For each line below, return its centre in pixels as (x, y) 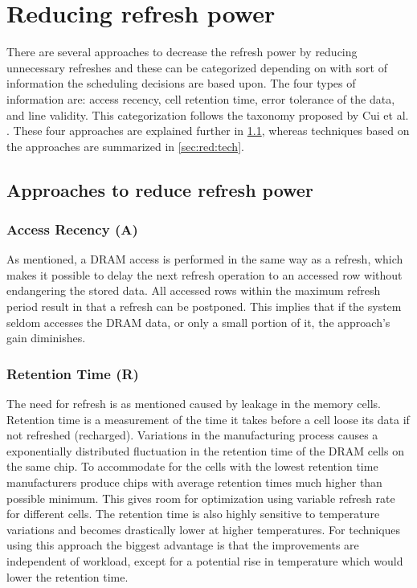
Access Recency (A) (72, 229)
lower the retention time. (67, 576)
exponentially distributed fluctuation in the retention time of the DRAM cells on (205, 450)
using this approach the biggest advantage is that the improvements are (183, 545)
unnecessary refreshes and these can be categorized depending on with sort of (197, 67)
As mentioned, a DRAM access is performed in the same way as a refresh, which (205, 259)
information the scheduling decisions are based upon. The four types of (181, 83)
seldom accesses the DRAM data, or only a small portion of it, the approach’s (198, 322)
